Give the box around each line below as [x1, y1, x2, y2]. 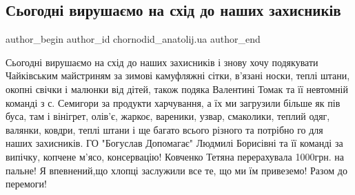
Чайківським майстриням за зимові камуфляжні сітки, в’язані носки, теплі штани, [6, 68, 350, 83]
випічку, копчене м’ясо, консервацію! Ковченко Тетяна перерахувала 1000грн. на [6, 149, 344, 163]
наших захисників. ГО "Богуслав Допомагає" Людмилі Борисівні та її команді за [6, 136, 343, 150]
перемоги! [6, 176, 47, 191]
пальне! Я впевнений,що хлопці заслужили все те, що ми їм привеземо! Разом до [6, 163, 347, 177]
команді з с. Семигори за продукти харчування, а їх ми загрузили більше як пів [6, 95, 341, 110]
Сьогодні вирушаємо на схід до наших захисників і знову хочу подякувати [6, 54, 318, 69]
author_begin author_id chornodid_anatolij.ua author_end [6, 32, 261, 46]
